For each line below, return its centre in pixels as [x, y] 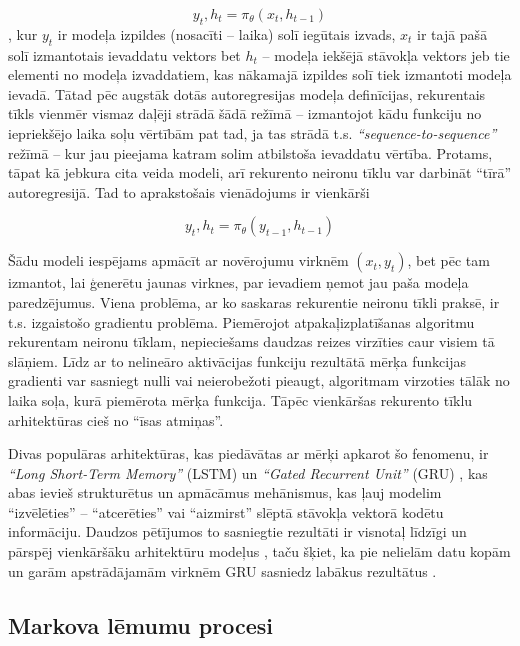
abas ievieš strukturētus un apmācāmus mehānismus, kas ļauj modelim [225, 492]
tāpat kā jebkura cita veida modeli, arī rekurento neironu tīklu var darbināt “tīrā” [260, 172]
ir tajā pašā [452, 33]
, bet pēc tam [448, 260]
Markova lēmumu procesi [140, 624]
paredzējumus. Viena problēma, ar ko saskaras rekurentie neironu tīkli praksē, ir [254, 301]
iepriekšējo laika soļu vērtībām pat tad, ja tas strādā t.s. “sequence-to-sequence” [252, 132]
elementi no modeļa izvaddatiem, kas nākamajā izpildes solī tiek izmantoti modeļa [260, 74]
